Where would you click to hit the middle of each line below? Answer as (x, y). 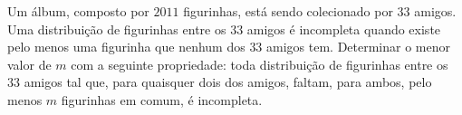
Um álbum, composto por (78, 11)
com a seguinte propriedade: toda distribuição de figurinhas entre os (260, 64)
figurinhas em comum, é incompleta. (162, 99)
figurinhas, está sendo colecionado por (288, 11)
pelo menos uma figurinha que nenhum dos (126, 47)
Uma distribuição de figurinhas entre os (117, 29)
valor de (29, 64)
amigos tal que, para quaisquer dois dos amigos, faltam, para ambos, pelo (228, 82)
